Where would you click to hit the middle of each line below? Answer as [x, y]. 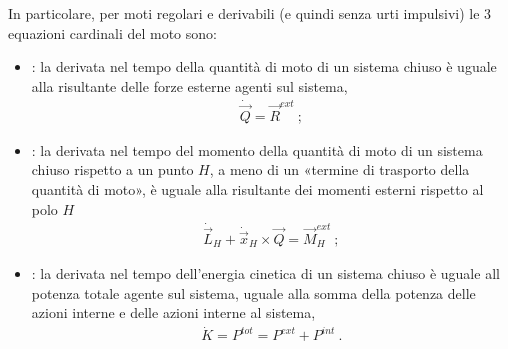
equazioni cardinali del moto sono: [112, 32]
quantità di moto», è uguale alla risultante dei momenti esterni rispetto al [257, 189]
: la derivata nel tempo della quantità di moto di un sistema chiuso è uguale [264, 66]
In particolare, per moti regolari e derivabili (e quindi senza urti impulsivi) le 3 [250, 13]
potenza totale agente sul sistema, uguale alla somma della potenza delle [253, 292]
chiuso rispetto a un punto [112, 169]
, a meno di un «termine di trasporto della [339, 169]
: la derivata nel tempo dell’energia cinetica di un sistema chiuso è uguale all [265, 273]
